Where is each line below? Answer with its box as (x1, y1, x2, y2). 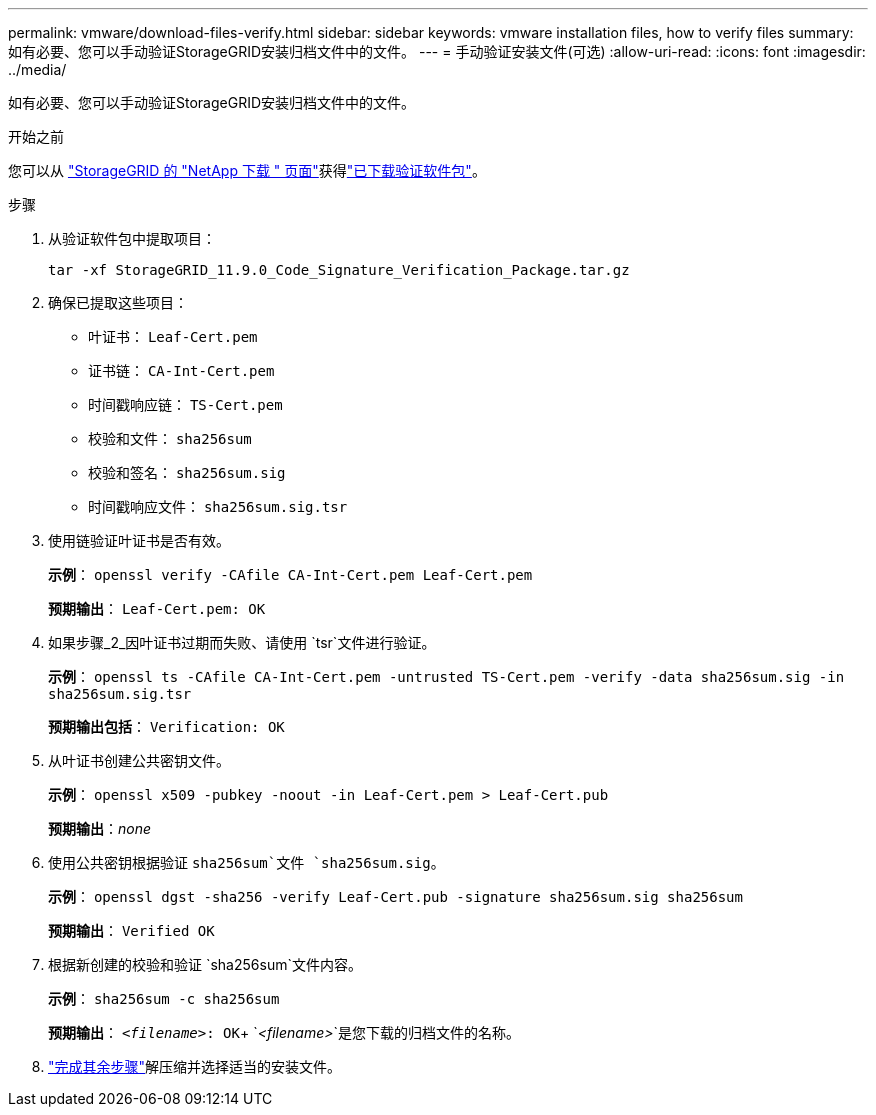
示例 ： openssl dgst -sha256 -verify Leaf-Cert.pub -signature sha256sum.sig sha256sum (48, 888, 743, 905)
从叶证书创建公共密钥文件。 (48, 752, 230, 769)
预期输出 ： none (48, 820, 152, 837)
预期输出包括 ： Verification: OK (48, 718, 285, 735)
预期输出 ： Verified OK (48, 922, 215, 939)
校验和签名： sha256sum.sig (88, 464, 286, 481)
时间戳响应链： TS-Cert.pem (88, 396, 283, 413)
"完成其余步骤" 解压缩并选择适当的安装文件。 (48, 1058, 342, 1075)
